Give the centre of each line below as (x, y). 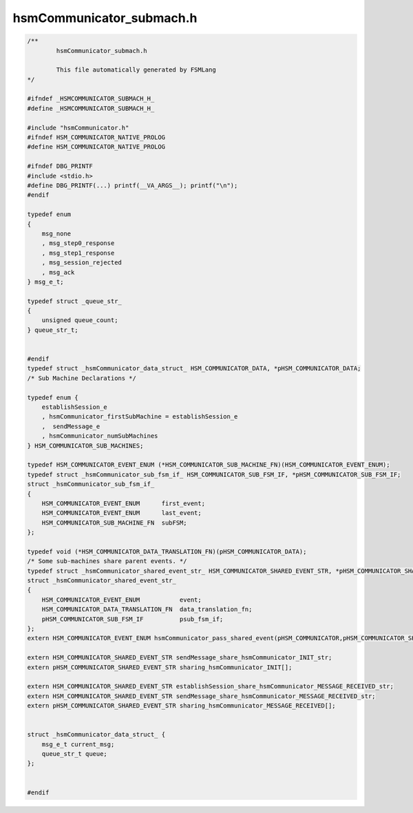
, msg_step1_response (78, 253)
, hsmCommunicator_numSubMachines (100, 436)
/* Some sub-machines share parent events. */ (107, 561)
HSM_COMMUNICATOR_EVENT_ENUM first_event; (124, 503)
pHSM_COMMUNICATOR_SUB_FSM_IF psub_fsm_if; (133, 619)
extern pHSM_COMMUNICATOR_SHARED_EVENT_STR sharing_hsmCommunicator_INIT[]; (160, 667)
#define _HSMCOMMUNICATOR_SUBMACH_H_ (91, 108)
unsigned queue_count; (80, 320)
